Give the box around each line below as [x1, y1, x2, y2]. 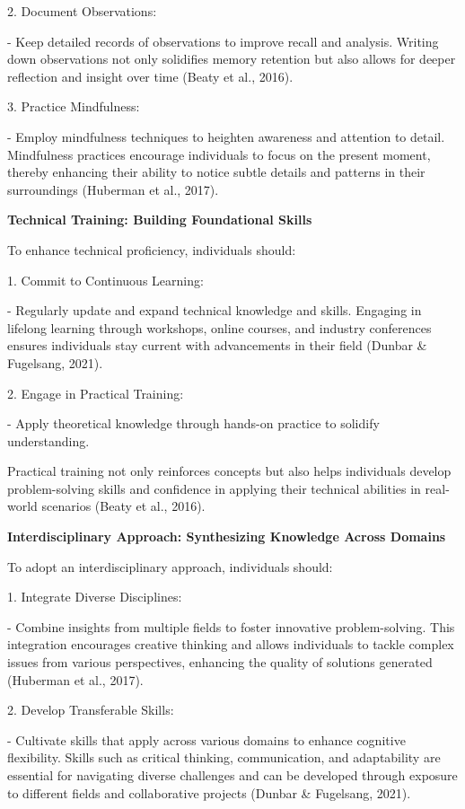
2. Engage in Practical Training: [7, 383, 184, 402]
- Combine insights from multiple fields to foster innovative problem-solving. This [7, 617, 455, 636]
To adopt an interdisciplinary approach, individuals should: [7, 557, 333, 576]
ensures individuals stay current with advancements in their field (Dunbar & [7, 336, 427, 355]
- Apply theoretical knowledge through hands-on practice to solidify [7, 414, 380, 433]
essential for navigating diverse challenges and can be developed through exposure [7, 766, 458, 784]
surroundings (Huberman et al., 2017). [7, 180, 219, 198]
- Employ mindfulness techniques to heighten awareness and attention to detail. [7, 127, 445, 145]
